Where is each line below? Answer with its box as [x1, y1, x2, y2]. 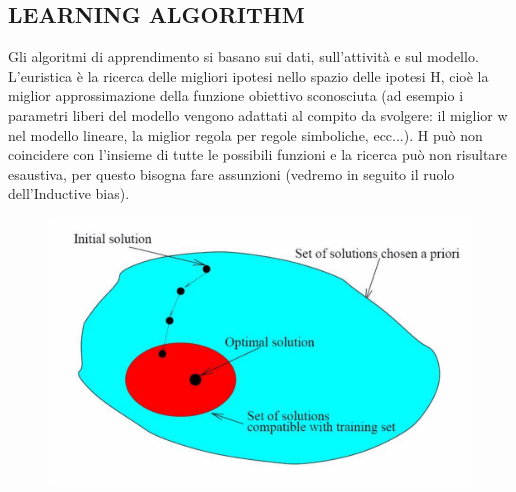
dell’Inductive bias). [8, 183, 130, 204]
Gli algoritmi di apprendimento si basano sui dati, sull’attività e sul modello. [8, 46, 479, 67]
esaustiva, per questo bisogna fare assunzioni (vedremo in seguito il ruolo [8, 163, 455, 184]
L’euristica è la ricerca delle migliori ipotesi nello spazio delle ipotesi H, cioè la [8, 65, 489, 86]
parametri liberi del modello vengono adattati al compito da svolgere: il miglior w [8, 104, 508, 125]
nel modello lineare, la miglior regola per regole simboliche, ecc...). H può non [8, 124, 483, 145]
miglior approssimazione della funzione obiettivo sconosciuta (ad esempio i [8, 85, 464, 106]
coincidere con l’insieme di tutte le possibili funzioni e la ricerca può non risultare [8, 144, 508, 165]
